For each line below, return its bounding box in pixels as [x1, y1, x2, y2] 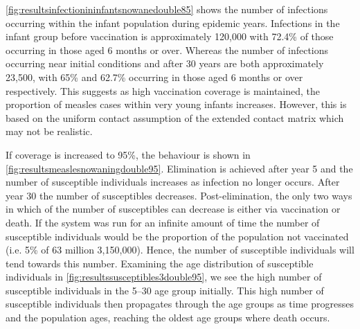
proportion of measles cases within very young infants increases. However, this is [6, 97, 347, 112]
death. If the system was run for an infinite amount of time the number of [6, 215, 320, 229]
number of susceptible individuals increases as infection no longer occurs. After [6, 175, 340, 189]
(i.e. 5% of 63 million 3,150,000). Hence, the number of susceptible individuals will [6, 242, 354, 257]
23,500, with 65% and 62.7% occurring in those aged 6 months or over [6, 69, 303, 84]
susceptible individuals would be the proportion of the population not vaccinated [6, 229, 349, 243]
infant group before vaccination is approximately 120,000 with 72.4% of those [6, 29, 334, 44]
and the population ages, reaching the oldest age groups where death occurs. [6, 310, 330, 325]
